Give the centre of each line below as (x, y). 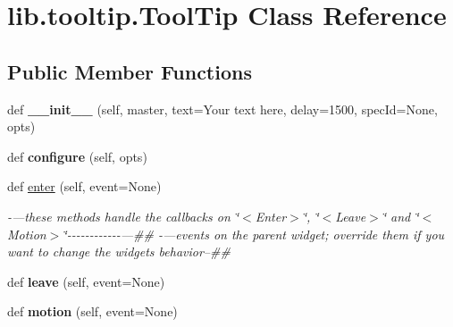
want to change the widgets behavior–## (119, 252)
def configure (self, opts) (77, 156)
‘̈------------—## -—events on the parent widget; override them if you (254, 234)
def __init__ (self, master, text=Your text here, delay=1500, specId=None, (222, 109)
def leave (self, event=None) (86, 281)
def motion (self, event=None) (92, 311)
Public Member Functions (130, 71)
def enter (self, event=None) (84, 186)
